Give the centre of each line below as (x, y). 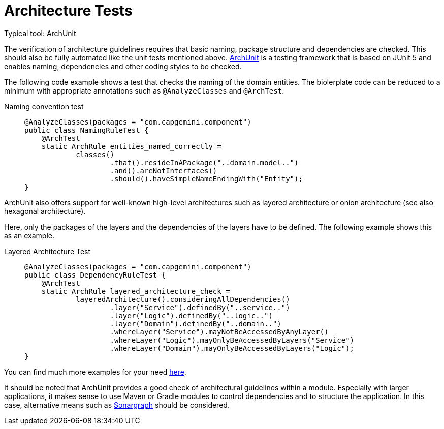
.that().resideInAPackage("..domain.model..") (204, 162)
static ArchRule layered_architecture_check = (136, 291)
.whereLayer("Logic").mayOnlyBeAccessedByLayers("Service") (232, 340)
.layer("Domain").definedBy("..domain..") (196, 324)
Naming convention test (44, 106)
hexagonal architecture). (45, 211)
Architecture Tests (68, 11)
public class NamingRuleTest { (87, 130)
